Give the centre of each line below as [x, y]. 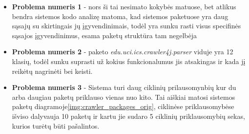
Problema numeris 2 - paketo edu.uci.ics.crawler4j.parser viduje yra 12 [123, 52]
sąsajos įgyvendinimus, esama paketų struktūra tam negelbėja [104, 35]
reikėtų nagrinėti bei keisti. [52, 71]
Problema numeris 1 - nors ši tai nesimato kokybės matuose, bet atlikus [124, 6]
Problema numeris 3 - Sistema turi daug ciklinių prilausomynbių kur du [124, 87]
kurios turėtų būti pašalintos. [56, 125]
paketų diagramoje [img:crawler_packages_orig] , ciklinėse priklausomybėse [123, 106]
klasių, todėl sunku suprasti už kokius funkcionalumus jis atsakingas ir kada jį [129, 61]
